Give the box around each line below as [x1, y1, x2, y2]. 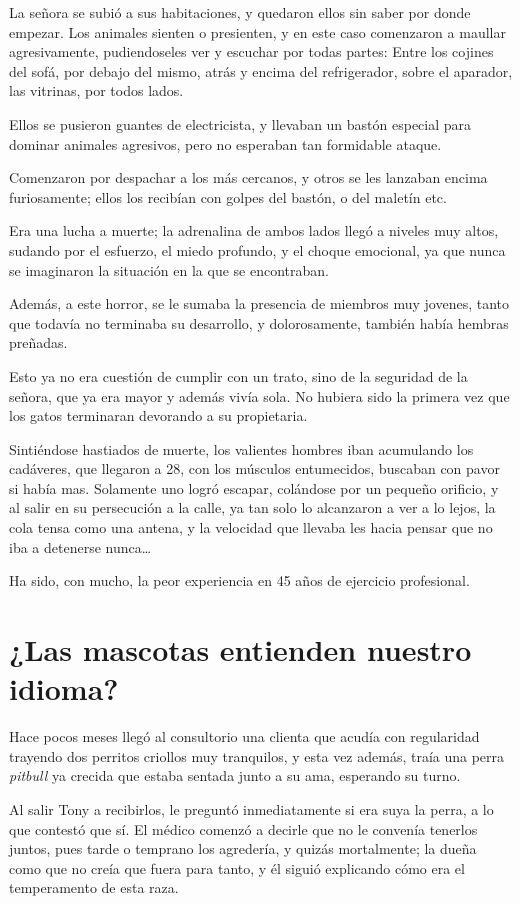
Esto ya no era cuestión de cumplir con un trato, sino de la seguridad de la [9, 365, 468, 386]
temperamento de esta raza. [9, 877, 179, 898]
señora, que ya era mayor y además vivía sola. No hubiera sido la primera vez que [9, 385, 510, 406]
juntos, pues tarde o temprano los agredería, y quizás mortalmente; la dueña [9, 838, 477, 859]
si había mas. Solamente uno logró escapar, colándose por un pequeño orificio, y [9, 477, 499, 498]
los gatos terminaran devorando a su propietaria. [9, 405, 308, 426]
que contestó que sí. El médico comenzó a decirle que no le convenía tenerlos [9, 818, 478, 839]
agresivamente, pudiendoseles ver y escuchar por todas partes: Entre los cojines [9, 41, 494, 62]
